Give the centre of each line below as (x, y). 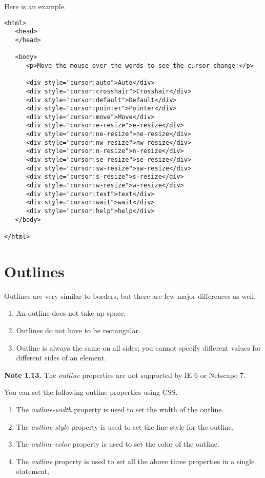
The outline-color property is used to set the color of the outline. (118, 444)
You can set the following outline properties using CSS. (91, 392)
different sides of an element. (61, 358)
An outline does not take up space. (71, 313)
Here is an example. (35, 6)
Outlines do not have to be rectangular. (78, 330)
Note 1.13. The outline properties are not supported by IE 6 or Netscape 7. (125, 375)
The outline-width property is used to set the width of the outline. (120, 409)
